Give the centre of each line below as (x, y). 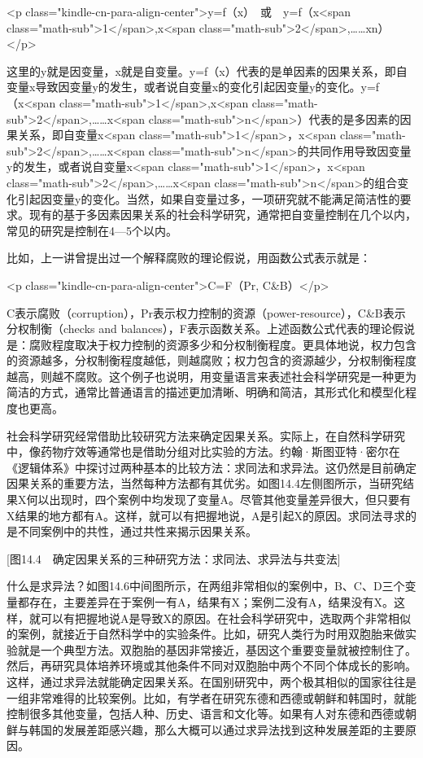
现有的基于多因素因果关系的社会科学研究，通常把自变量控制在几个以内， (222, 215)
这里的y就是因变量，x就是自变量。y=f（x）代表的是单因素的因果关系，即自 (207, 70)
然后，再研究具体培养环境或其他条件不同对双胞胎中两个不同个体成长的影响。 (211, 666)
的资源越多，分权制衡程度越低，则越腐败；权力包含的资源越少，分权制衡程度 (211, 360)
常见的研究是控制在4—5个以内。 (92, 230)
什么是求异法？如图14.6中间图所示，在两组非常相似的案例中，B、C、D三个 (206, 586)
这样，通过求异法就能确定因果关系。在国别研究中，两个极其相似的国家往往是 (211, 681)
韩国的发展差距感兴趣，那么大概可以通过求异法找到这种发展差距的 (205, 729)
